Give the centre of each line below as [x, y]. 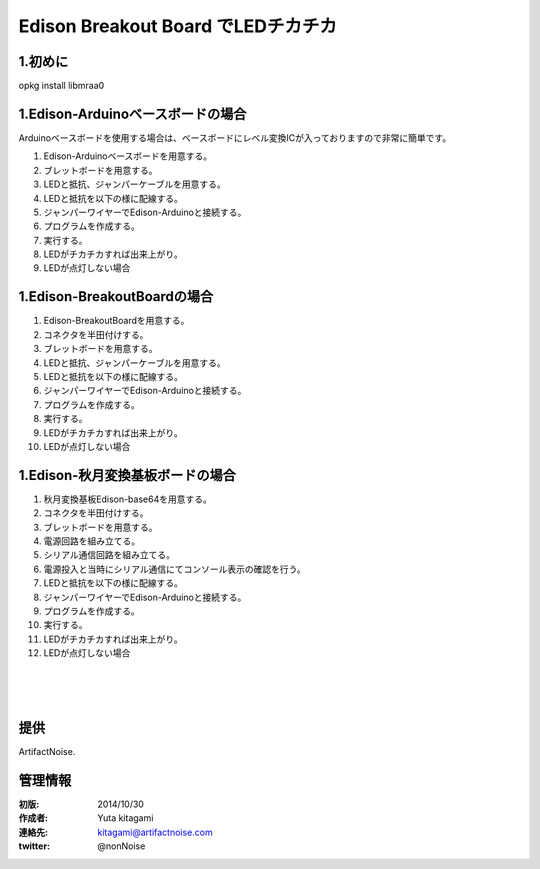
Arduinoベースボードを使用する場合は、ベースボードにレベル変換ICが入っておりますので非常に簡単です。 [235, 137]
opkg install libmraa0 [61, 86]
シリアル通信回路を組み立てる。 [109, 555]
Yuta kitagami [125, 818]
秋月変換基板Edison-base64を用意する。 [127, 499]
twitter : [34, 846]
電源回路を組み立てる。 [91, 541]
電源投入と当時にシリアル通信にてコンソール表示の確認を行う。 [175, 569]
